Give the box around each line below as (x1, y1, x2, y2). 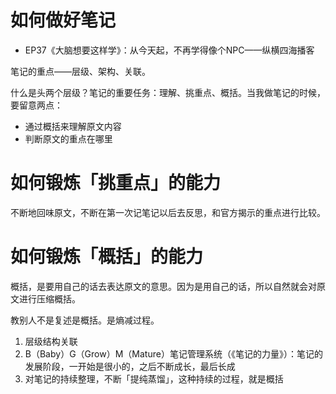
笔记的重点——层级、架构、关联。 (10, 65, 151, 77)
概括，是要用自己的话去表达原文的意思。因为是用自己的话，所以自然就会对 (10, 280, 317, 292)
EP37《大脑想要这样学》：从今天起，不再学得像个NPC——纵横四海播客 (24, 44, 315, 56)
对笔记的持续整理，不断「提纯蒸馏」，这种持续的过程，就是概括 (24, 372, 284, 385)
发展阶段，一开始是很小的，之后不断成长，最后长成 (24, 360, 236, 372)
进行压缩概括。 (18, 292, 81, 305)
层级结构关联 (24, 335, 78, 347)
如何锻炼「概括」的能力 (10, 246, 204, 268)
